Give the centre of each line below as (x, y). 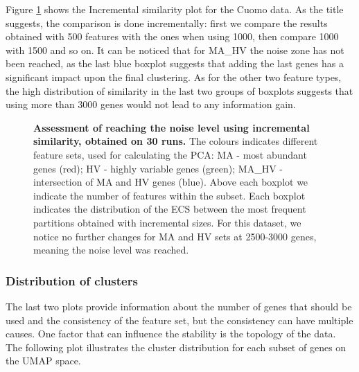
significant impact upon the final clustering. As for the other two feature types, (174, 77)
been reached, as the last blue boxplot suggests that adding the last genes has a (175, 63)
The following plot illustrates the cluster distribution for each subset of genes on (176, 347)
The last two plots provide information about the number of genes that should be (179, 306)
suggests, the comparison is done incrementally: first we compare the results (167, 23)
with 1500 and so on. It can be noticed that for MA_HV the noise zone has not (175, 50)
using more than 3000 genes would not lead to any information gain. (151, 104)
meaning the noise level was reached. (111, 250)
